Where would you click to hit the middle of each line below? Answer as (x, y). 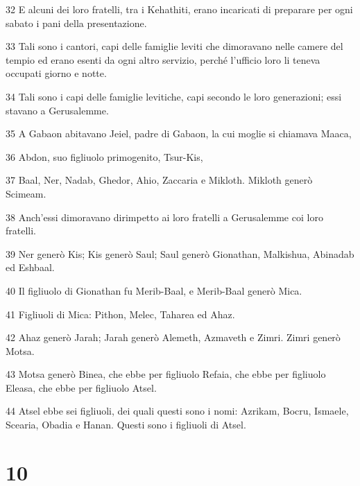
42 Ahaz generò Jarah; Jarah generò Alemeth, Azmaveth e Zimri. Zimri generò (173, 337)
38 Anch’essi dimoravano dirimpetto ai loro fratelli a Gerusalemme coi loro (164, 217)
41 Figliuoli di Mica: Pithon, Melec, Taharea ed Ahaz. (120, 314)
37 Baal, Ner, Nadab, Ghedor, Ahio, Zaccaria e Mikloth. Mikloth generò (159, 180)
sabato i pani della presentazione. (76, 23)
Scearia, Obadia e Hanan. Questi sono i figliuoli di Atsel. (126, 425)
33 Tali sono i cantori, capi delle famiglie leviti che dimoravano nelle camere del (174, 46)
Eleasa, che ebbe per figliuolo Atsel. (81, 387)
